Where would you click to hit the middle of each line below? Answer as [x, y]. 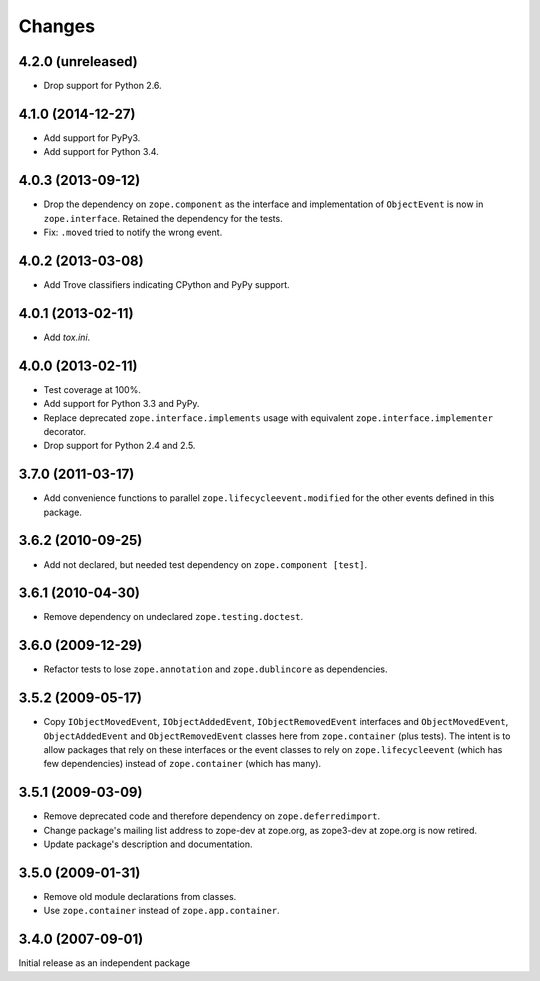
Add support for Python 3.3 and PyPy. [121, 404]
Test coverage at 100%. [92, 389]
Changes [56, 26]
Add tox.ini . [67, 337]
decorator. [65, 431]
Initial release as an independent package [104, 963]
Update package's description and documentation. [148, 844]
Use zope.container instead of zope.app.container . [161, 911]
